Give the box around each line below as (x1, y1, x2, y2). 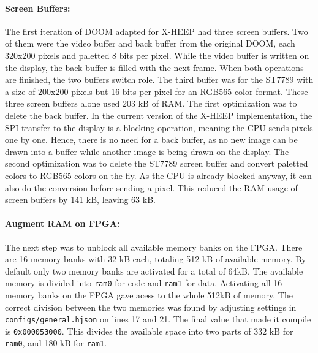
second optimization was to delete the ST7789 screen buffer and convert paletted (5, 157, 308, 170)
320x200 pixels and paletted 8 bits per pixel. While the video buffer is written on (5, 48, 309, 61)
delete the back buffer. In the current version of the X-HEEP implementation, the (5, 108, 312, 121)
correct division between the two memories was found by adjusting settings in (5, 300, 297, 313)
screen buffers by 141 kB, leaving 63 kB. (5, 193, 156, 206)
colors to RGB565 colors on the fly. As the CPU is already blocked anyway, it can (5, 169, 312, 181)
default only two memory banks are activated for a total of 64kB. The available (5, 264, 303, 277)
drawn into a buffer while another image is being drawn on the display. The (5, 145, 289, 158)
